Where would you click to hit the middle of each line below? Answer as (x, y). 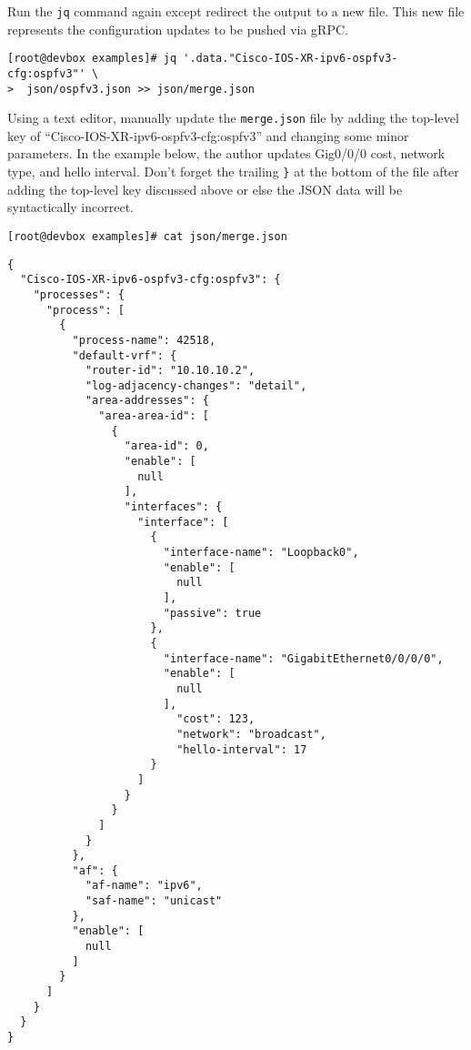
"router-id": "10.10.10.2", (170, 371)
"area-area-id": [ (154, 416)
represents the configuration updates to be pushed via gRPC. (178, 29)
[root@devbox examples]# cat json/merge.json (147, 236)
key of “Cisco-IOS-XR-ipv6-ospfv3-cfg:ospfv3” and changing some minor (208, 135)
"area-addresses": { (147, 401)
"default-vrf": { (125, 355)
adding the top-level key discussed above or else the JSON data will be (205, 189)
